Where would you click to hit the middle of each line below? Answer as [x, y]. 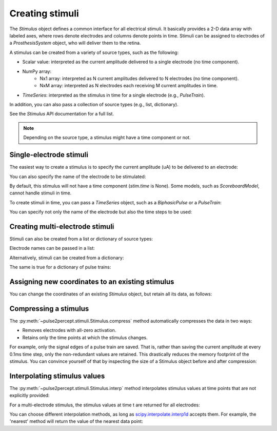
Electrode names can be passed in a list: [52, 248]
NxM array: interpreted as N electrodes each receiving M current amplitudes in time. [129, 86]
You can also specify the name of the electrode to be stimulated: [78, 177]
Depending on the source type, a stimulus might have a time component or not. [107, 138]
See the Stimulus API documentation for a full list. [62, 114]
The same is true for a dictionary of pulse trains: [60, 267]
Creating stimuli [44, 13]
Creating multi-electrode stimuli [62, 227]
